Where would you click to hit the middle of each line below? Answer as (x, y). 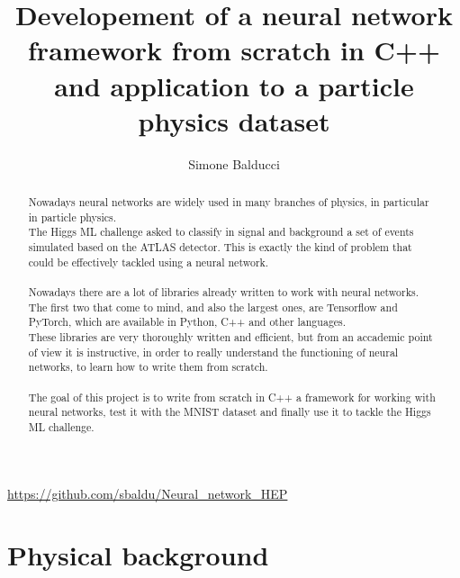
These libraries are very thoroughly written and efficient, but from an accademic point (230, 336)
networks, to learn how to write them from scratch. (148, 367)
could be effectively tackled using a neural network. (149, 262)
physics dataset (234, 120)
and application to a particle (234, 85)
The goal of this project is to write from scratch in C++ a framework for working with (232, 397)
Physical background (138, 555)
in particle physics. (72, 217)
